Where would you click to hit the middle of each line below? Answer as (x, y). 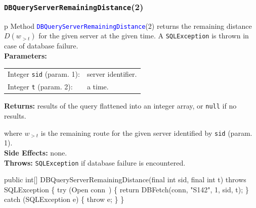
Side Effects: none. (36, 152)
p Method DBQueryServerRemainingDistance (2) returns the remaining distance (128, 25)
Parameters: (26, 56)
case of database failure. (41, 46)
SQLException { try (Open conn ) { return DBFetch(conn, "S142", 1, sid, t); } (126, 189)
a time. (98, 87)
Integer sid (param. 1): (44, 74)
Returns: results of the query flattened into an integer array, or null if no (120, 106)
